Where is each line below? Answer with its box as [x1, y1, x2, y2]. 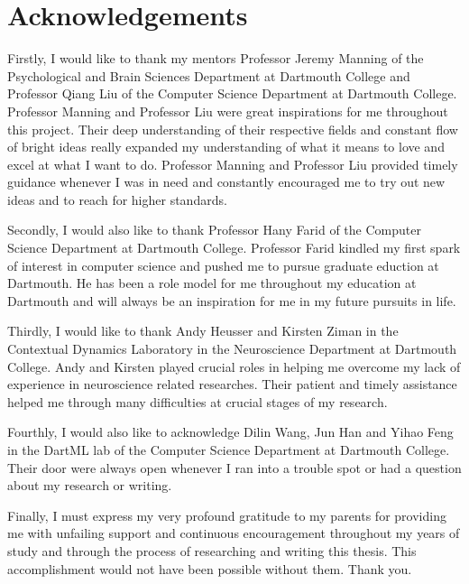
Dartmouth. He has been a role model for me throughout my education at [7, 273, 417, 292]
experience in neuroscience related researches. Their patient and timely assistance [7, 375, 457, 394]
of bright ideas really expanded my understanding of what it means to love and [7, 137, 445, 156]
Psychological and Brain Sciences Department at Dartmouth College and [7, 66, 410, 85]
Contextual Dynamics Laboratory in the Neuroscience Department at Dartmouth [7, 339, 457, 358]
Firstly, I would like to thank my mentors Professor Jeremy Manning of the [7, 49, 424, 68]
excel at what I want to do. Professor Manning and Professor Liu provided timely [7, 154, 458, 173]
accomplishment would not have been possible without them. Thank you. [7, 559, 412, 578]
